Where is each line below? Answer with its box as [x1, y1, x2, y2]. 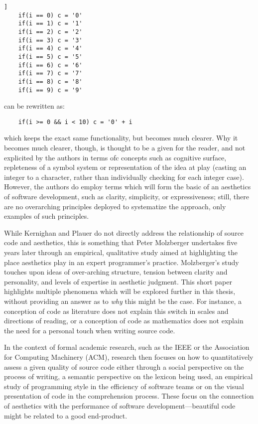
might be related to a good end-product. [4, 410, 128, 421]
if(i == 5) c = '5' [18, 53, 83, 60]
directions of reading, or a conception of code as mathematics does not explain [4, 315, 244, 326]
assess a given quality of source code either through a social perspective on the [4, 361, 244, 372]
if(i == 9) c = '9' [18, 86, 83, 94]
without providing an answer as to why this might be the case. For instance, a [4, 295, 242, 306]
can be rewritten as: [4, 101, 65, 111]
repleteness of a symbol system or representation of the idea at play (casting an [4, 162, 247, 172]
